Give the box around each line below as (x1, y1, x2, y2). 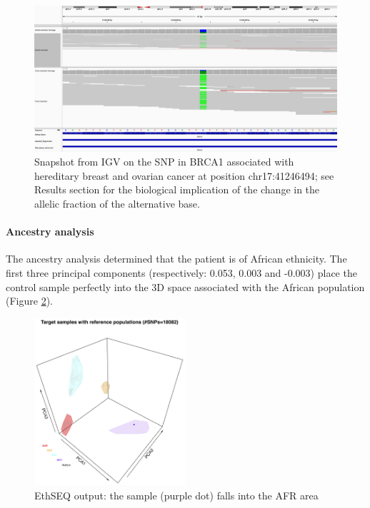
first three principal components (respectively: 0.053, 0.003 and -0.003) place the (6, 265, 357, 280)
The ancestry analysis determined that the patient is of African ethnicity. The (6, 251, 347, 266)
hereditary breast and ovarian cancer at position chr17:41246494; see (34, 168, 334, 183)
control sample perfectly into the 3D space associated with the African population (6, 279, 365, 294)
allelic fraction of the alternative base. (34, 195, 200, 210)
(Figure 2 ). (6, 293, 53, 308)
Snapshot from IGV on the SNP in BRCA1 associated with (34, 154, 294, 169)
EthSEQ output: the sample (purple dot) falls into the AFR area (34, 487, 319, 502)
